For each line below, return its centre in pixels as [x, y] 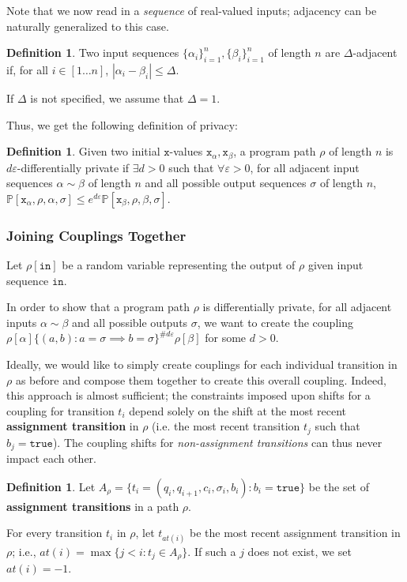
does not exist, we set [300, 551]
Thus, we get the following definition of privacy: [122, 124]
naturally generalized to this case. [88, 26]
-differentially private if [73, 167]
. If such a [212, 551]
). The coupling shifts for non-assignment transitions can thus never [217, 442]
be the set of [339, 486]
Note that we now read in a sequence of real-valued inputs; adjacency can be [192, 10]
